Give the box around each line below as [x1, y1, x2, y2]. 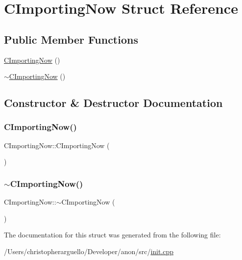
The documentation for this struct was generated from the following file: [4, 230, 221, 240]
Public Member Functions [4, 31, 138, 47]
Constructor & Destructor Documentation [4, 95, 223, 110]
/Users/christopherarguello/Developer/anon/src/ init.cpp [4, 246, 174, 256]
